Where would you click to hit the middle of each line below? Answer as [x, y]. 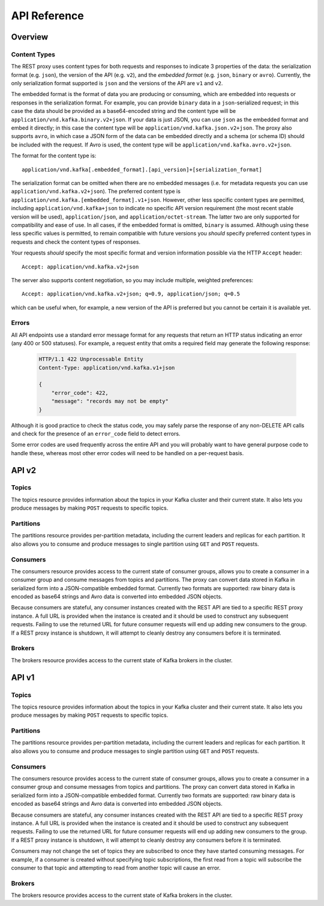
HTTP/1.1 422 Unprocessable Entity [91, 359]
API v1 [23, 678]
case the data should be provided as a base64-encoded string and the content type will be [124, 111]
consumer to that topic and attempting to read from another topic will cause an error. [116, 868]
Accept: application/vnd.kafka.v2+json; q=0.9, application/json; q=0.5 [131, 294]
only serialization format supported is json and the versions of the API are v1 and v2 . [117, 83]
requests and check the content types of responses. [76, 242]
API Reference [47, 16]
